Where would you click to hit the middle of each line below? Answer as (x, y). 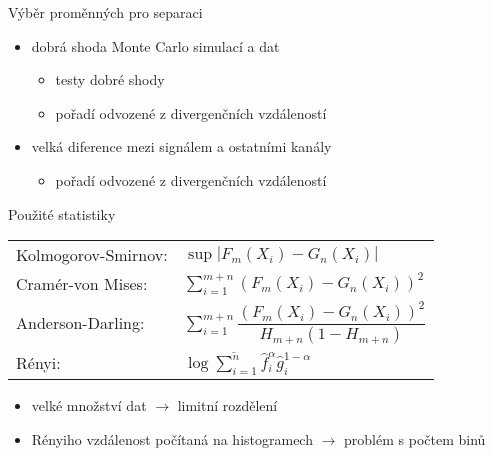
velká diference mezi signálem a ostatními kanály (181, 146)
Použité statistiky (62, 213)
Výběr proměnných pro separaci (105, 12)
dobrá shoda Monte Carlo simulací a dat (155, 45)
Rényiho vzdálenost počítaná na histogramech (172, 438)
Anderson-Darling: (80, 323)
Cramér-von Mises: (82, 284)
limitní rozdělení (227, 405)
